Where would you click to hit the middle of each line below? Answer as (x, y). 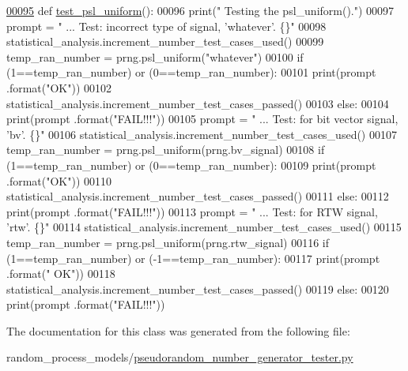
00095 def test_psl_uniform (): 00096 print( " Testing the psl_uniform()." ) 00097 (200, 10)
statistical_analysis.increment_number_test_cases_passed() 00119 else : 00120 (198, 289)
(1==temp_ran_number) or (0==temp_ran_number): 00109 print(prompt (191, 165)
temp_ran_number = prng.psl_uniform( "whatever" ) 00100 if (155, 56)
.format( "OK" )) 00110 (59, 180)
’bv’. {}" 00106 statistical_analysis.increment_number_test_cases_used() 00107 (202, 134)
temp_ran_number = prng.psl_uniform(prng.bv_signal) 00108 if (166, 150)
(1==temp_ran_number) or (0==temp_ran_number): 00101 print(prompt (191, 72)
